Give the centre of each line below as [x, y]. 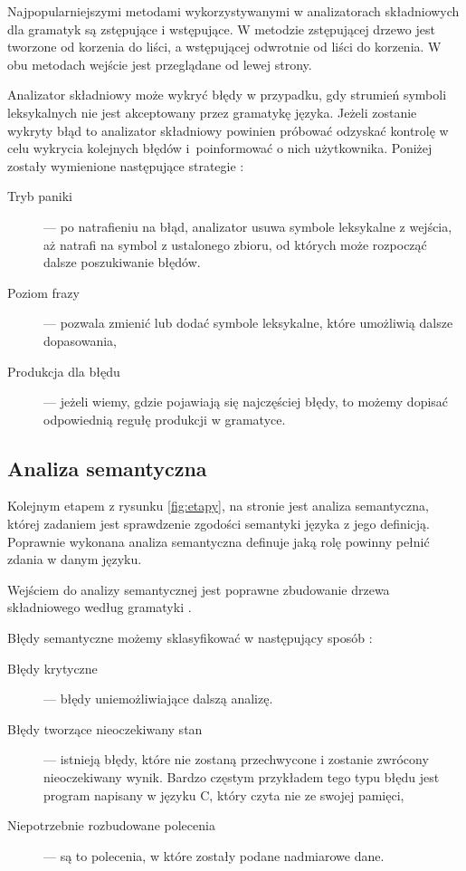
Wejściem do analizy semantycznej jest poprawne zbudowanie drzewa [199, 589]
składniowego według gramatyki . [100, 607]
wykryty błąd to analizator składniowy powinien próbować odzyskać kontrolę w [228, 130]
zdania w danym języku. [75, 559]
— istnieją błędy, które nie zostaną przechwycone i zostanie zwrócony [236, 759]
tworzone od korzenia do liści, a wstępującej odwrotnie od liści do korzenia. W [224, 47]
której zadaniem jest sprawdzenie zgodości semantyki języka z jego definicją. [219, 524]
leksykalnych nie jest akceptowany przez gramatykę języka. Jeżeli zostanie [212, 112]
